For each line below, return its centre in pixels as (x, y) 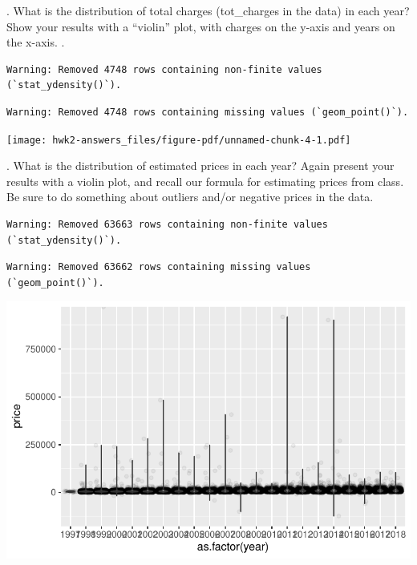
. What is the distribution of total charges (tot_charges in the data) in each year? (208, 10)
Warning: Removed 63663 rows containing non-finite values (167, 224)
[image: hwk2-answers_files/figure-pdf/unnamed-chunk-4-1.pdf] (179, 140)
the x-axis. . (36, 42)
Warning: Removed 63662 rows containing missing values (159, 267)
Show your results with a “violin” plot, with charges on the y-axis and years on (201, 26)
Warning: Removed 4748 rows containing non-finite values (164, 69)
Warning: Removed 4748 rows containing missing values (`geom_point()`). (208, 112)
